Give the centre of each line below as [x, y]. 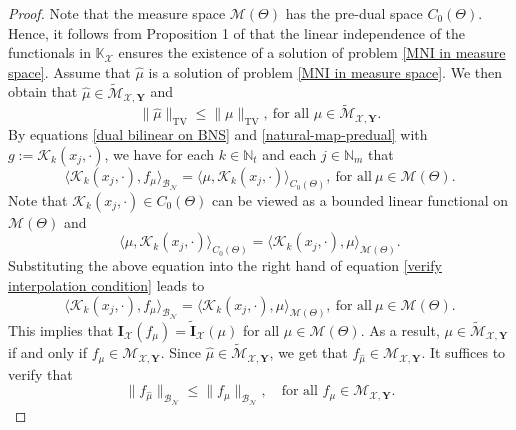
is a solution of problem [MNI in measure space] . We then [325, 71]
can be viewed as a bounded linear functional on [360, 199]
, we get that [308, 352]
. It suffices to [463, 352]
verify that [40, 373]
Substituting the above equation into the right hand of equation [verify [225, 265]
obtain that [43, 91]
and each [289, 153]
